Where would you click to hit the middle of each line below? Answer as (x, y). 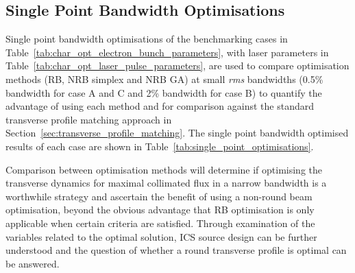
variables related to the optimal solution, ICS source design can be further (161, 236)
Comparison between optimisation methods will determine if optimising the (164, 169)
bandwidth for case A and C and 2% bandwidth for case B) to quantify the (164, 92)
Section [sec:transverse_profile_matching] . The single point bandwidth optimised (177, 133)
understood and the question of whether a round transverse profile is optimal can (176, 250)
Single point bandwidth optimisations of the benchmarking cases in (147, 39)
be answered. (33, 263)
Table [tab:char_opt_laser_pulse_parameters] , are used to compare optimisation (177, 66)
